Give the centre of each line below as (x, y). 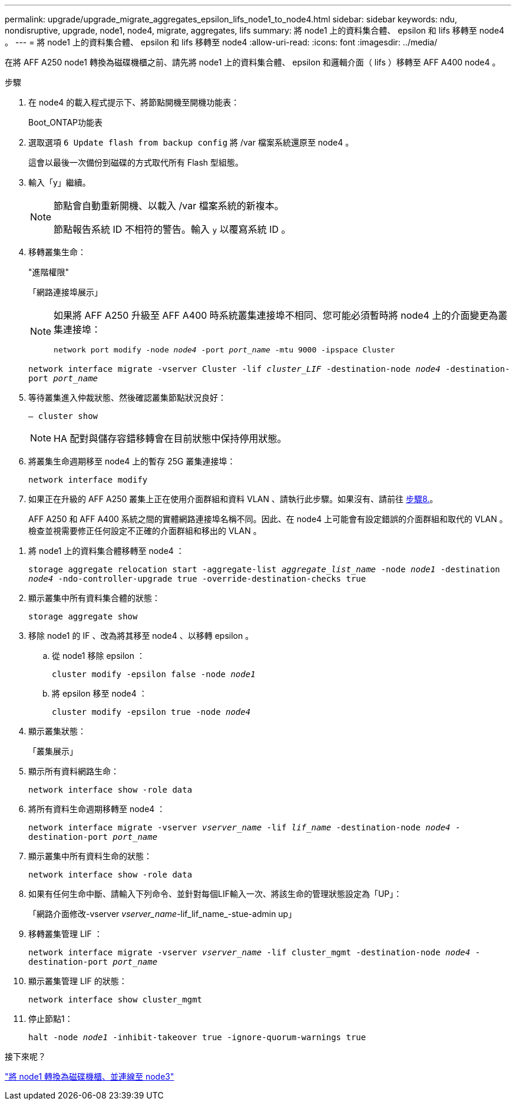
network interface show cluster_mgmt (115, 1000)
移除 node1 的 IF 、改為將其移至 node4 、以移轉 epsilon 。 (141, 636)
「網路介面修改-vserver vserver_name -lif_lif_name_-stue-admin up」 (163, 914)
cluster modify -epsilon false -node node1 (154, 674)
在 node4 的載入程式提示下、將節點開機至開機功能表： (134, 102)
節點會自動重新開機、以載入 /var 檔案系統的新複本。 (169, 206)
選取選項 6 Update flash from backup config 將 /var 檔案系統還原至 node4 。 (191, 142)
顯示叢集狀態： (57, 731)
